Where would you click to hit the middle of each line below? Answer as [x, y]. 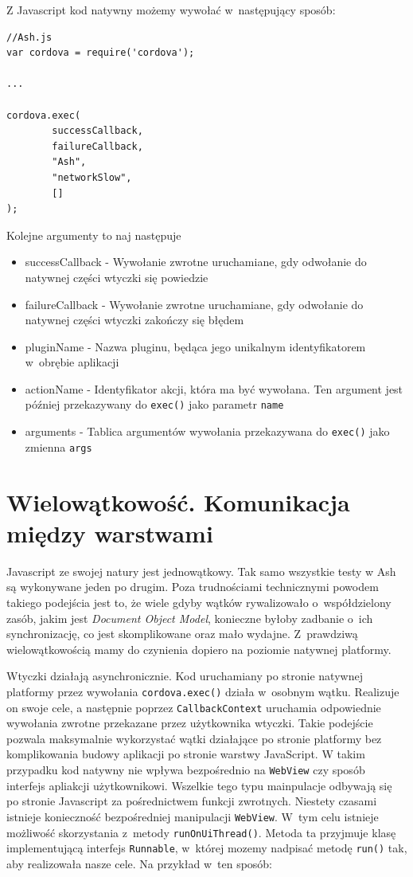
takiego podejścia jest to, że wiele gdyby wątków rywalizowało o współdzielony [199, 602]
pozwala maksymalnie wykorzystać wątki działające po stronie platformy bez [194, 738]
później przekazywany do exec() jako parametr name [154, 404]
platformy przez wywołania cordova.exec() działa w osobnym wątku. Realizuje [203, 691]
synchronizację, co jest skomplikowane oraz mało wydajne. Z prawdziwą [182, 634]
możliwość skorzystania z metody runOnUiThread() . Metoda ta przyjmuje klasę [201, 832]
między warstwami [110, 532]
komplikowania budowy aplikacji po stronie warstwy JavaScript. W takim [186, 754]
